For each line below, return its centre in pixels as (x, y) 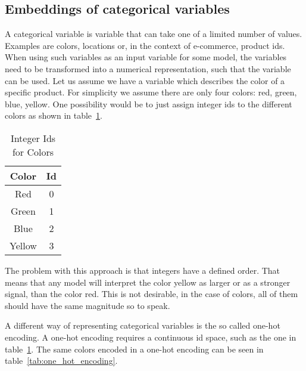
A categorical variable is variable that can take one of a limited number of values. (154, 34)
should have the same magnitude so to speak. (88, 305)
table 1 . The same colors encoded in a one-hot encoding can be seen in (134, 349)
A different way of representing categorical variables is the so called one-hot (143, 325)
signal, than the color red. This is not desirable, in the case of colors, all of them (152, 294)
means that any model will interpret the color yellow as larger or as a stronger (148, 282)
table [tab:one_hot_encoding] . (61, 361)
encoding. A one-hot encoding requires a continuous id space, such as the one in (151, 337)
